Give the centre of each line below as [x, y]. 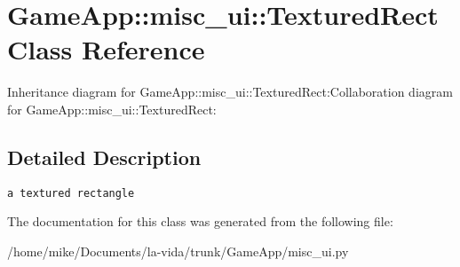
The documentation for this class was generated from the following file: [200, 221]
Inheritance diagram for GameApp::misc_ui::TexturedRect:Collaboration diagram [230, 92]
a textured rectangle [71, 193]
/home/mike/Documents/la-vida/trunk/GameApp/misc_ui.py [178, 251]
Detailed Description [104, 157]
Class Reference [106, 49]
